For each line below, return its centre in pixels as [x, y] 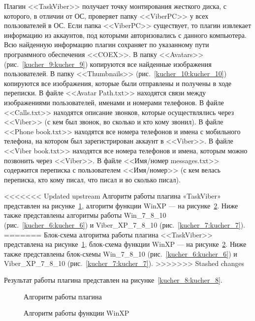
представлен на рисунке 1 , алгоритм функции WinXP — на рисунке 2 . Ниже [121, 205]
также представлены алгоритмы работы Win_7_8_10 [85, 215]
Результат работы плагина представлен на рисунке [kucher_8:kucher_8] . [113, 280]
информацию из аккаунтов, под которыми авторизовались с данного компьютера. [125, 35]
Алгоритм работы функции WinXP [77, 313]
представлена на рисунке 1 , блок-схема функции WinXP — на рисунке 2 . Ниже [125, 244]
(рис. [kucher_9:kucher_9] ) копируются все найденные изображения [108, 64]
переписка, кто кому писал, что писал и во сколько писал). [92, 179]
